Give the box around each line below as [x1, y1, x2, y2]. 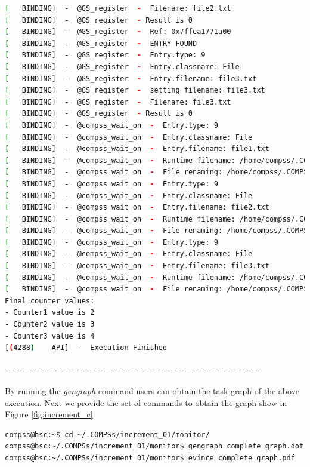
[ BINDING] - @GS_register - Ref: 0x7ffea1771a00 [5, 27, 231, 36]
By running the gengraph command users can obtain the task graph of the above [5, 385, 299, 397]
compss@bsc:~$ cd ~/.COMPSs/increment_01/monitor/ [5, 430, 210, 439]
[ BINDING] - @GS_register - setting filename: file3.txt [5, 86, 265, 95]
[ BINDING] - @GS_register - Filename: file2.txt [5, 4, 231, 13]
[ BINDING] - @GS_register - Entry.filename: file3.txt [5, 74, 257, 83]
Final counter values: [5, 296, 95, 305]
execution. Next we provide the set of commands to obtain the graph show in [5, 396, 287, 408]
